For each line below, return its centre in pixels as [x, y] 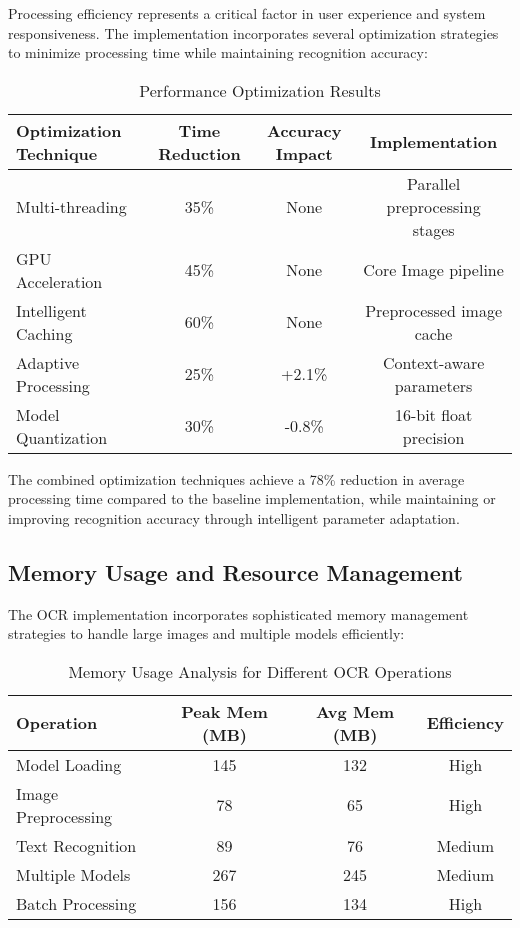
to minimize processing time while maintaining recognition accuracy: [218, 52]
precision [433, 437]
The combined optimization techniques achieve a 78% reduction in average [236, 478]
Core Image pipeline [433, 270]
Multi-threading [71, 206]
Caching [44, 333]
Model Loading [69, 764]
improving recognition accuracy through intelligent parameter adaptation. [234, 517]
